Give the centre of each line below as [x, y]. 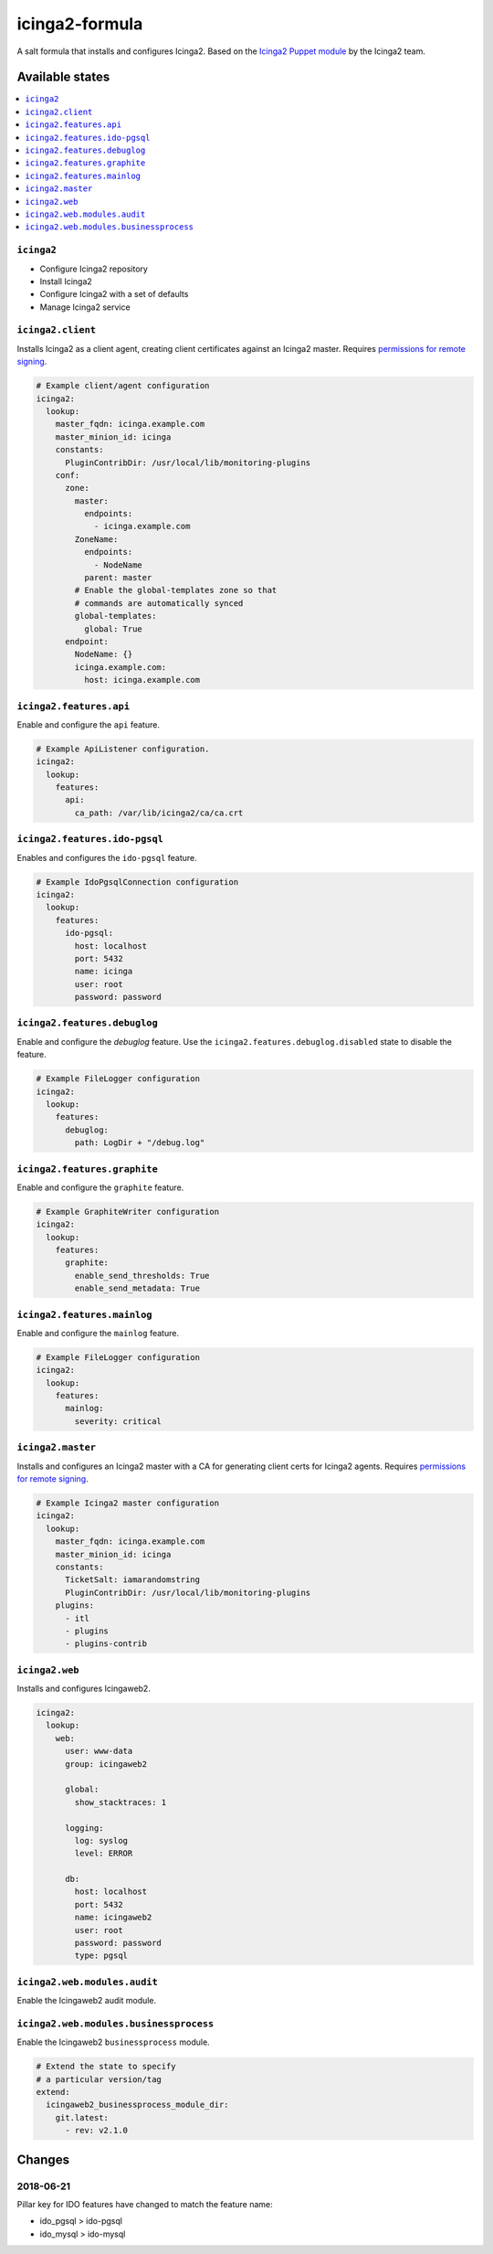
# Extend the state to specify [106, 2067]
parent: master [118, 578]
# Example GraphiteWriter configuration [127, 1212]
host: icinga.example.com [142, 680]
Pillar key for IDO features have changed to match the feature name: [145, 2204]
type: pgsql [101, 1956]
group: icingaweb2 [106, 1764]
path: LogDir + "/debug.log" [140, 1143]
